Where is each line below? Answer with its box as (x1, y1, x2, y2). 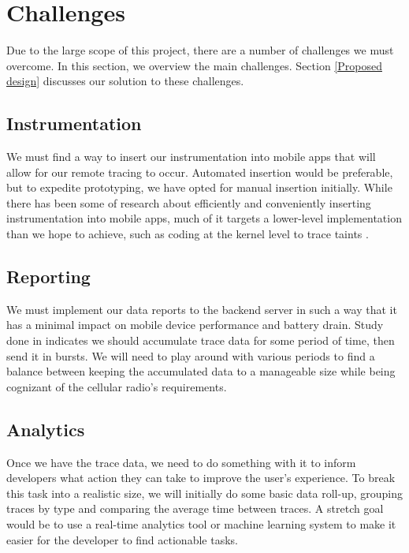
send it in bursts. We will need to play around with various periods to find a (6, 347, 375, 364)
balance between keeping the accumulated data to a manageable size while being (6, 363, 396, 379)
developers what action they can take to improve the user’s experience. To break (6, 469, 396, 486)
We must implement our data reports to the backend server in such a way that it (6, 301, 397, 317)
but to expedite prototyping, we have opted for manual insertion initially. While (6, 179, 392, 196)
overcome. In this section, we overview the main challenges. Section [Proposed (6, 57, 382, 73)
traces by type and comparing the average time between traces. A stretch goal (6, 500, 384, 517)
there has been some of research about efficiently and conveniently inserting (6, 194, 371, 211)
